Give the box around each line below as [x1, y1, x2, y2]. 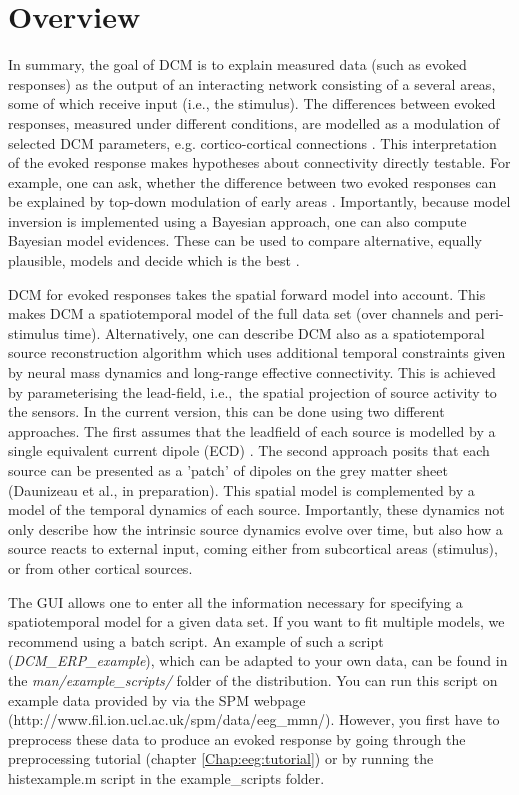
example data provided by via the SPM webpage [8, 689, 306, 710]
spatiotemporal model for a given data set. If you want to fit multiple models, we [8, 611, 505, 632]
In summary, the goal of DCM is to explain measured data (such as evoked [8, 54, 467, 75]
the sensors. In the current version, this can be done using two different [8, 401, 445, 422]
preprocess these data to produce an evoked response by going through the [8, 728, 466, 749]
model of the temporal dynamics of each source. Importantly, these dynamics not [8, 499, 505, 520]
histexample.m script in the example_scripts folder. [8, 767, 325, 788]
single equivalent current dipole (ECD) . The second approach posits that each [8, 440, 490, 461]
